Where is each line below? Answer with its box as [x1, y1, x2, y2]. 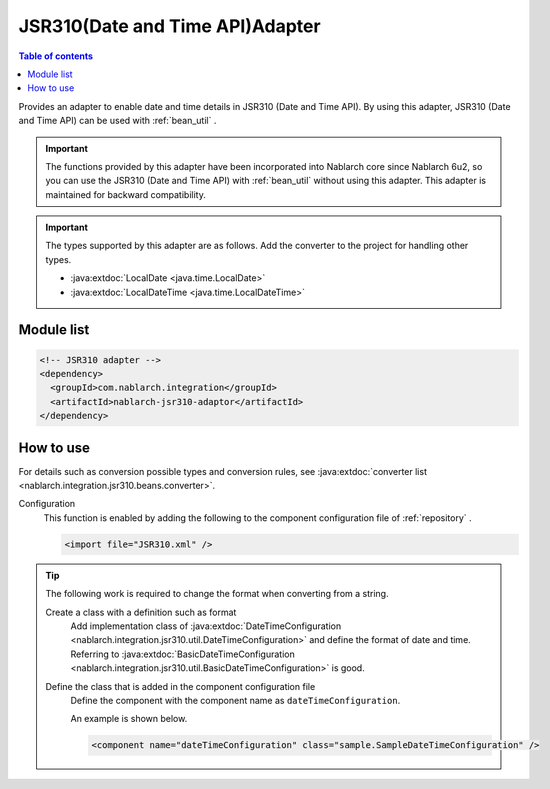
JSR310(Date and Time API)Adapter [18, 15, 321, 37]
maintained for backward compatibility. [45, 188, 207, 200]
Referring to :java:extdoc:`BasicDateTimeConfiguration [70, 648, 295, 660]
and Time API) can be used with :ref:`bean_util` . [18, 115, 217, 127]
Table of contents [18, 50, 94, 62]
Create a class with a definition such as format [45, 606, 237, 618]
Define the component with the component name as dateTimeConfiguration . [70, 694, 401, 706]
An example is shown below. [70, 713, 188, 725]
